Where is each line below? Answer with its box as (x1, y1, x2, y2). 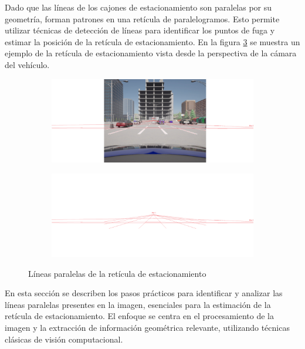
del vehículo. (5, 58, 50, 70)
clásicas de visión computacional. (5, 333, 123, 345)
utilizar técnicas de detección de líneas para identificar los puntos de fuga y (5, 24, 275, 36)
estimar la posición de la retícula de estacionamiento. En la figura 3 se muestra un (5, 35, 300, 48)
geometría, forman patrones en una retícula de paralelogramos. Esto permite (5, 12, 280, 25)
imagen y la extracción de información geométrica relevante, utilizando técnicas (5, 321, 290, 333)
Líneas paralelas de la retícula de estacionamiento (28, 267, 206, 279)
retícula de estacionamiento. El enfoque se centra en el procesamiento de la (5, 310, 274, 322)
